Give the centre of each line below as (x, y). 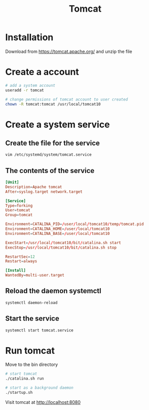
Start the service (32, 318)
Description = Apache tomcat (34, 187)
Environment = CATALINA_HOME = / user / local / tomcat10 (58, 229)
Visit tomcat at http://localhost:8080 (43, 402)
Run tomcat (30, 350)
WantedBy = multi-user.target (35, 275)
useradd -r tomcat (25, 90)
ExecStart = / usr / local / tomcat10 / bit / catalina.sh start (63, 243)
